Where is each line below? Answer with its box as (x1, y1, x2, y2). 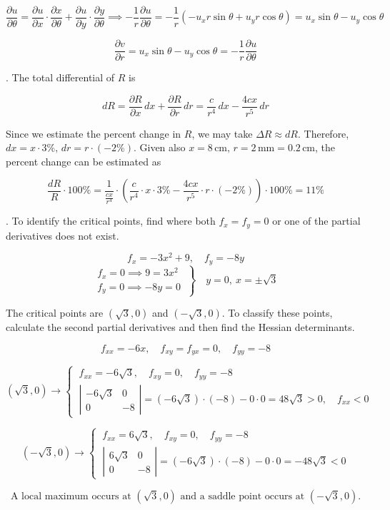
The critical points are (6, 305, 104, 320)
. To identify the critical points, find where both (6, 213, 216, 228)
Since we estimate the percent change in (6, 126, 181, 141)
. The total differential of (6, 70, 115, 85)
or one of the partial (272, 213, 361, 228)
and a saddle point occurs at (180, 491, 305, 501)
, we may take (191, 126, 253, 141)
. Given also (133, 140, 186, 155)
